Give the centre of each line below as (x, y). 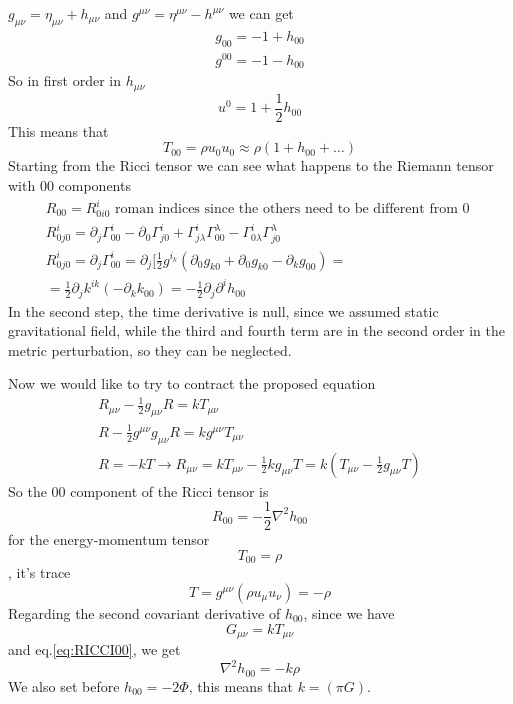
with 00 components (69, 184)
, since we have (349, 612)
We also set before (64, 685)
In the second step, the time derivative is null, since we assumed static (223, 310)
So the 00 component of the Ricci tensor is (138, 490)
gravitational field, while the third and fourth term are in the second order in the (257, 330)
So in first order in (64, 80)
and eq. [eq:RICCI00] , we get (94, 648)
